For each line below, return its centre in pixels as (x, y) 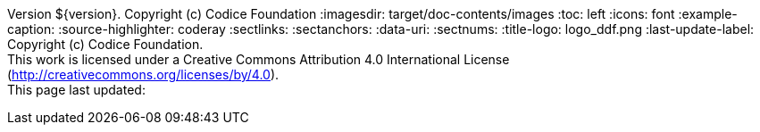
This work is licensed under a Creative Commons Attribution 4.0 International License (259, 59)
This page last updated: (76, 90)
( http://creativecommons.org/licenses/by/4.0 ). (143, 74)
